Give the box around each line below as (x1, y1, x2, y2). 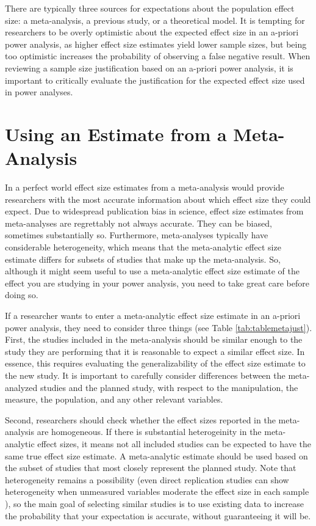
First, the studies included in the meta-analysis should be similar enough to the (5, 333, 303, 346)
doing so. (5, 288, 38, 301)
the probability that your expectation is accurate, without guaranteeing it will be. (5, 509, 311, 522)
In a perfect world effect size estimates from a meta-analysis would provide (5, 181, 284, 194)
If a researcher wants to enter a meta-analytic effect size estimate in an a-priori (5, 309, 301, 321)
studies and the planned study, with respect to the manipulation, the (40, 381, 298, 393)
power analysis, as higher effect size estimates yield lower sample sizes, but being (5, 37, 307, 50)
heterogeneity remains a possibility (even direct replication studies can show (5, 473, 289, 486)
